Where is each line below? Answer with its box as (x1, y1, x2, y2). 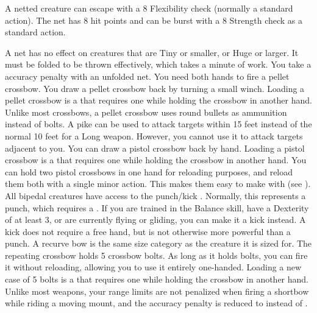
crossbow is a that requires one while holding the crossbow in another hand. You (5, 153, 307, 166)
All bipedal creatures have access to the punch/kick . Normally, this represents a (5, 189, 306, 202)
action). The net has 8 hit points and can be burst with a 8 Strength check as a (5, 13, 303, 26)
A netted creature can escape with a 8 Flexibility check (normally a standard (5, 2, 293, 14)
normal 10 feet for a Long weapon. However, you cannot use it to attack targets (5, 129, 303, 142)
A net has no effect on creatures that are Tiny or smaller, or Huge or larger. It (5, 46, 299, 58)
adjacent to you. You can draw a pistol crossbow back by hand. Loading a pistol (5, 141, 305, 154)
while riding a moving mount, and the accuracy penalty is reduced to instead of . (5, 297, 308, 309)
